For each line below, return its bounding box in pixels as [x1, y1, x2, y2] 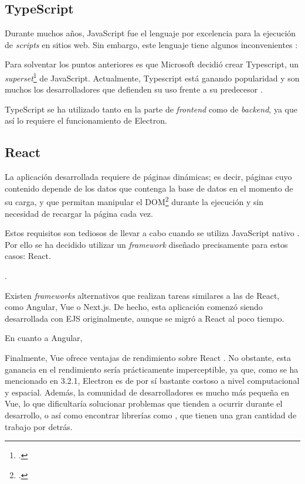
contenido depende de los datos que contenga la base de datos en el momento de [5, 182, 293, 194]
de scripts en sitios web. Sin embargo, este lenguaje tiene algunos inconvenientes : [5, 38, 298, 50]
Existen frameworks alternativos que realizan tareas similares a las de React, [5, 289, 280, 301]
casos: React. [5, 250, 51, 262]
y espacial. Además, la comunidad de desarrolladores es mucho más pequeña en [5, 386, 290, 398]
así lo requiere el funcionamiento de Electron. [5, 114, 167, 127]
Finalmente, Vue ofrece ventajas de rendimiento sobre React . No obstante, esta [5, 352, 292, 363]
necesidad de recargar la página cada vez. [5, 207, 153, 219]
